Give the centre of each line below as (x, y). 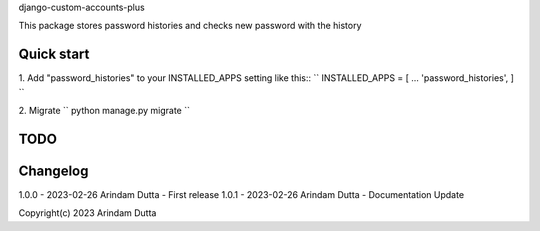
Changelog (53, 170)
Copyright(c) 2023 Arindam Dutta (87, 213)
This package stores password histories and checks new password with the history (190, 26)
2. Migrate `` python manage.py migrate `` (104, 111)
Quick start (54, 54)
